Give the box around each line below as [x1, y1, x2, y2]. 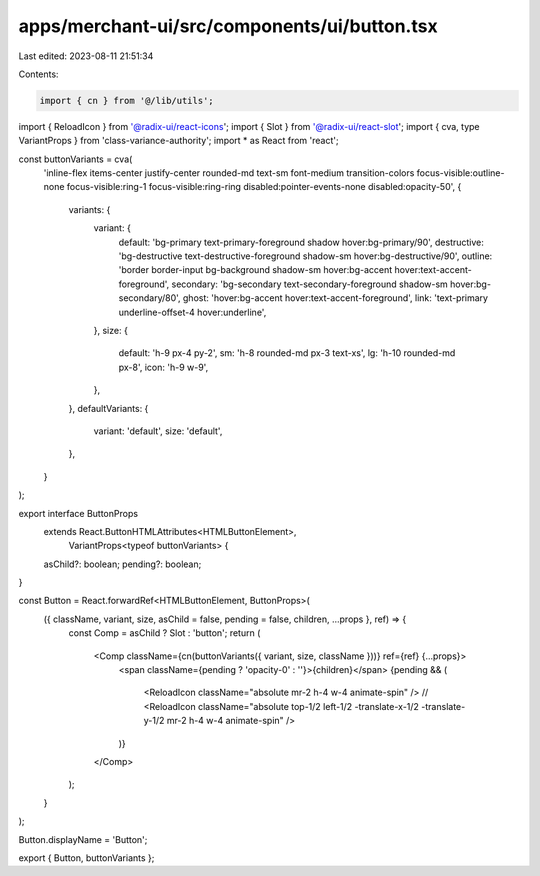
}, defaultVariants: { [68, 402, 149, 414]
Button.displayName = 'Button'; [18, 833, 148, 845]
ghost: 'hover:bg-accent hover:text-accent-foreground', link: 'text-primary [182, 292, 489, 304]
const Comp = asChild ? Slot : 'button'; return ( [68, 627, 261, 639]
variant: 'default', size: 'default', [93, 425, 223, 437]
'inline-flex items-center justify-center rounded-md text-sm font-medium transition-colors [43, 167, 415, 179]
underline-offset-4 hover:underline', [118, 306, 267, 318]
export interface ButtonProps [18, 507, 139, 519]
